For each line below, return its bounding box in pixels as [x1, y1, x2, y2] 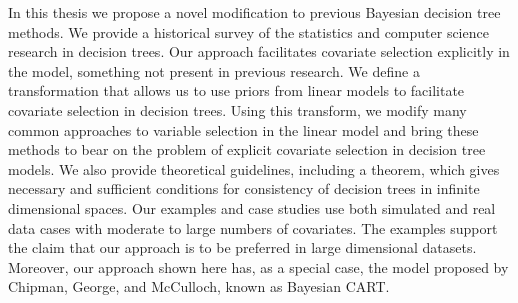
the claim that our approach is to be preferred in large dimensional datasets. [8, 237, 477, 258]
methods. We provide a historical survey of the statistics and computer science [8, 21, 489, 42]
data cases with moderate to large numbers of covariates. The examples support [8, 217, 498, 238]
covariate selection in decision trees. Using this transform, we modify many [8, 99, 467, 120]
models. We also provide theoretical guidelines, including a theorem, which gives [8, 158, 500, 179]
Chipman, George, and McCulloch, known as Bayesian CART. [8, 276, 390, 297]
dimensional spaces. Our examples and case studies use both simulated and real [8, 197, 496, 218]
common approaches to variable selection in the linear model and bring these [8, 119, 479, 140]
